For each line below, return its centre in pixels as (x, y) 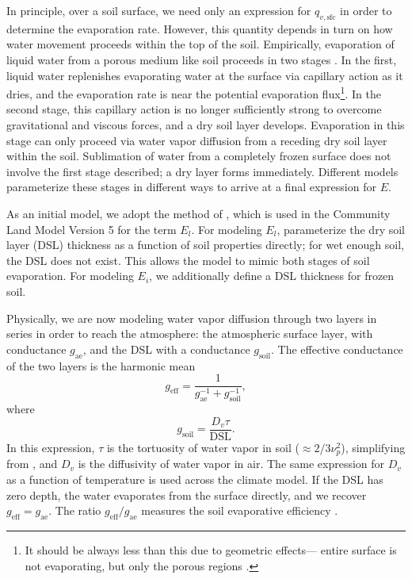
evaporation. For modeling (70, 276)
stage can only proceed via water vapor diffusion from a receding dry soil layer (197, 140)
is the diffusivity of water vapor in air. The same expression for (231, 464)
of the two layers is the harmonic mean (101, 365)
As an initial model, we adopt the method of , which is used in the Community (198, 213)
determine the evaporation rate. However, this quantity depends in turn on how (200, 28)
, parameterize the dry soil (341, 229)
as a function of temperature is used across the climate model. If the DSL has (195, 479)
